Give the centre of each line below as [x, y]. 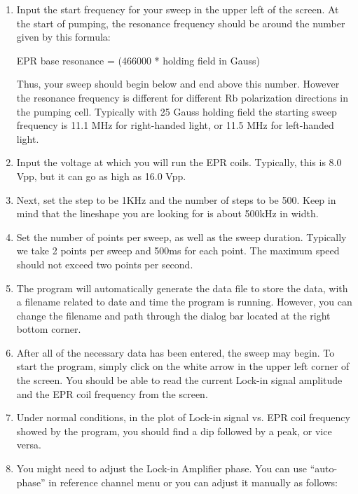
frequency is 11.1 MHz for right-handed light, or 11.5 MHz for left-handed [175, 125]
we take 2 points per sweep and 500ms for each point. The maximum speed [178, 251]
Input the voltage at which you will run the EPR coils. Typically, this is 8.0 [179, 162]
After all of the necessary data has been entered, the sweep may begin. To [175, 352]
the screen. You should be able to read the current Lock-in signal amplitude [179, 380]
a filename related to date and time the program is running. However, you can [184, 302]
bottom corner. [49, 329]
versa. [29, 445]
